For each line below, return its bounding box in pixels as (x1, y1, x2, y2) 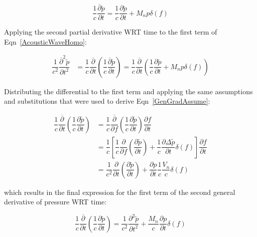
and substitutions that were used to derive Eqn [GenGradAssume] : (4, 96, 210, 106)
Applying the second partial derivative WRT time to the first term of (4, 27, 217, 37)
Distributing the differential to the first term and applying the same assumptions (4, 86, 253, 96)
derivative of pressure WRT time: (4, 196, 107, 207)
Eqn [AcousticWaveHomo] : (4, 36, 87, 47)
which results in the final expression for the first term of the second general (4, 186, 235, 197)
